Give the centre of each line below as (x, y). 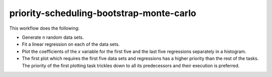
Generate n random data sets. (53, 37)
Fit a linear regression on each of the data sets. (71, 44)
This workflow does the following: (45, 28)
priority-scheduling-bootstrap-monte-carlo (103, 13)
